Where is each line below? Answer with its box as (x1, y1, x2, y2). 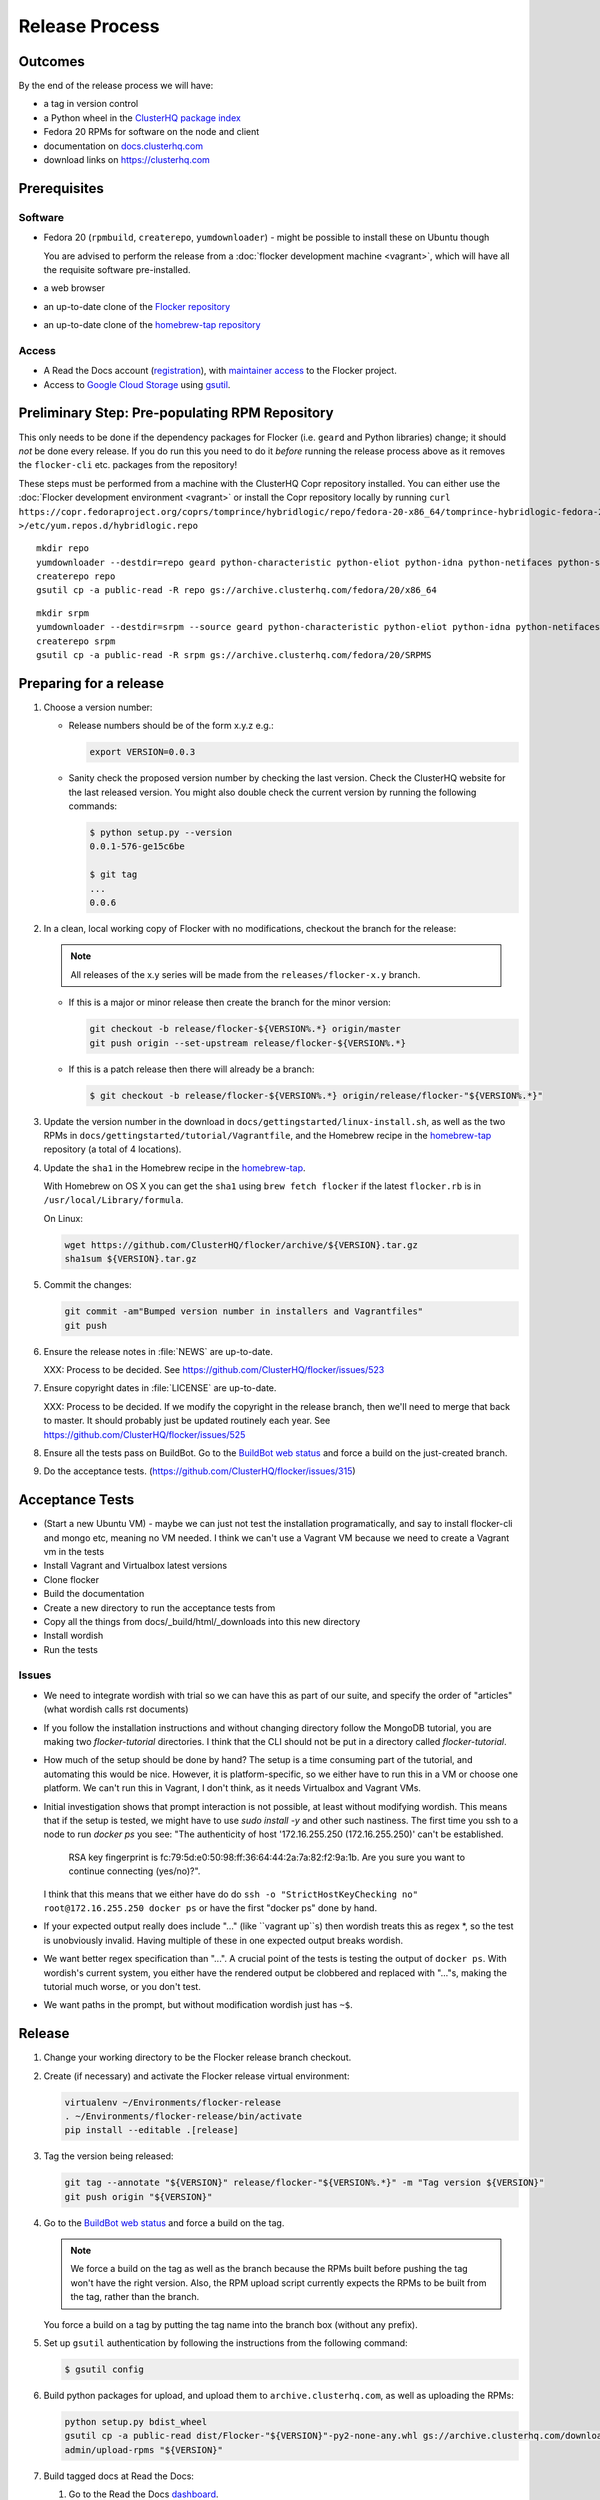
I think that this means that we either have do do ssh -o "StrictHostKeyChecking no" (43, 1888, 419, 1900)
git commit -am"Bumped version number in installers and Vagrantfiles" (64, 1306, 424, 1317)
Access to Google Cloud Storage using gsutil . (43, 378, 231, 390)
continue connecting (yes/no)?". (68, 1865, 201, 1877)
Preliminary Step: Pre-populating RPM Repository (18, 405, 334, 422)
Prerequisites (18, 180, 104, 197)
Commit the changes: (43, 1279, 132, 1291)
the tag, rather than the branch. (70, 2291, 200, 2303)
